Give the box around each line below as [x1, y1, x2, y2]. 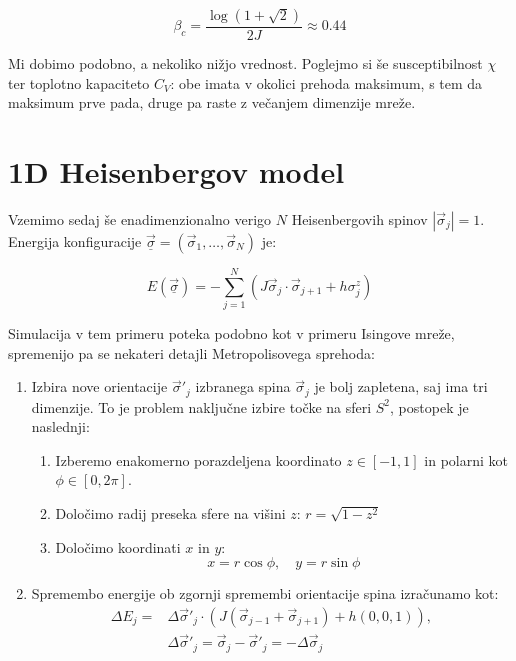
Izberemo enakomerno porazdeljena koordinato [55, 449, 342, 470]
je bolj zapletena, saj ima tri [314, 376, 488, 397]
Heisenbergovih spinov [291, 208, 428, 229]
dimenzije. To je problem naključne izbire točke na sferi [31, 396, 372, 417]
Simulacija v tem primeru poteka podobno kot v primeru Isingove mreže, [8, 323, 455, 344]
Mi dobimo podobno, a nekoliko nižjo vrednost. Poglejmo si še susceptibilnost [8, 53, 483, 74]
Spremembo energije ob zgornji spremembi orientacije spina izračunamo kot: [31, 583, 499, 604]
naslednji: [31, 416, 90, 437]
